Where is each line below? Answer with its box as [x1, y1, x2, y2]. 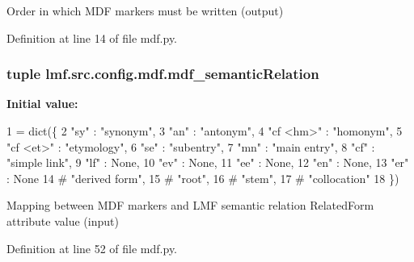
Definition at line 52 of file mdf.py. [6, 239, 178, 256]
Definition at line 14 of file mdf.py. [6, 29, 178, 46]
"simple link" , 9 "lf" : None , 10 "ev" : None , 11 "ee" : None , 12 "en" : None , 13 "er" [6, 154, 409, 171]
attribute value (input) [6, 212, 119, 229]
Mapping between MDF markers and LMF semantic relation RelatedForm [6, 197, 374, 214]
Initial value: [6, 95, 78, 112]
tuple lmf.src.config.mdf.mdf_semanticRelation [6, 64, 319, 84]
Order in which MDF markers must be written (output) [6, 2, 284, 19]
